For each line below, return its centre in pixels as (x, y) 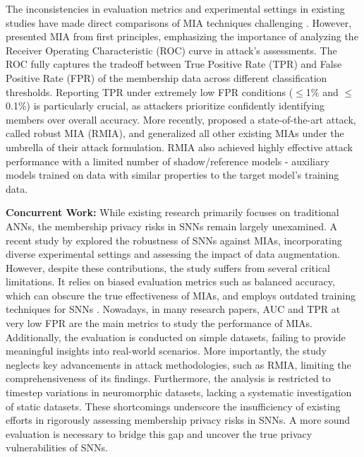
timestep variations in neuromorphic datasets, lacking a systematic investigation (179, 392)
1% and (322, 91)
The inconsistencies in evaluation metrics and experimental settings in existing (175, 8)
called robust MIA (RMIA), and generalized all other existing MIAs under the (175, 133)
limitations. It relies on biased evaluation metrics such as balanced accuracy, (170, 281)
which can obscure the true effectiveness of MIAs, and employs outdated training (181, 295)
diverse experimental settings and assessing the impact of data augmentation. (173, 254)
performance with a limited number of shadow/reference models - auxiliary (168, 161)
